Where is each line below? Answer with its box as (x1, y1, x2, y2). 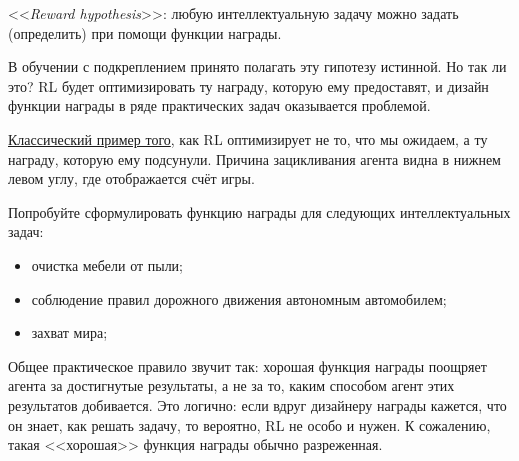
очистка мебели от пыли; (31, 254, 183, 275)
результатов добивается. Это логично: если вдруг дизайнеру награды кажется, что (8, 394, 507, 415)
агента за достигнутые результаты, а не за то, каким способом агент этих (8, 375, 455, 396)
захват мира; (31, 322, 108, 343)
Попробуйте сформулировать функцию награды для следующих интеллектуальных (8, 201, 511, 222)
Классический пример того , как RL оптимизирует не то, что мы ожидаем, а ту (8, 128, 488, 149)
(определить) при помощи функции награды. (8, 22, 282, 43)
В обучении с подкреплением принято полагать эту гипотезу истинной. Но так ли (8, 56, 507, 77)
